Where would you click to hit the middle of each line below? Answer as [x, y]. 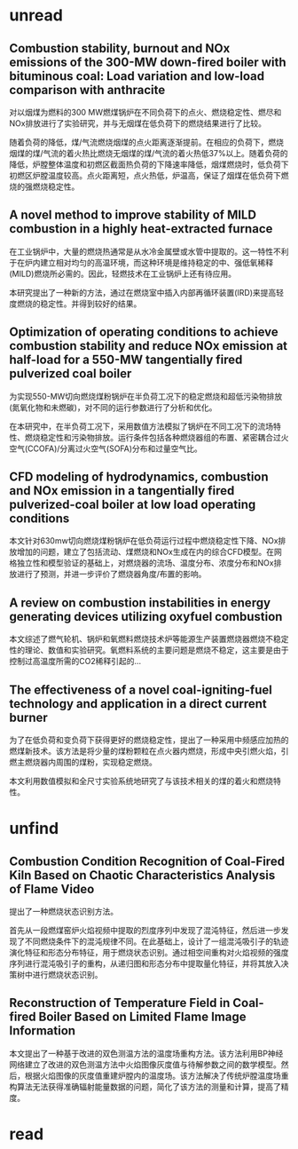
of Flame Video [52, 889]
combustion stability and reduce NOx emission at [149, 346]
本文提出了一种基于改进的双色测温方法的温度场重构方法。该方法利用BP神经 [146, 1053]
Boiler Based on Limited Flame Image [142, 1017]
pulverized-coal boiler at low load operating [133, 505]
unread [36, 16]
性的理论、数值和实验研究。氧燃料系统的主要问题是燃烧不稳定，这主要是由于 [149, 650]
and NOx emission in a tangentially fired [122, 491]
